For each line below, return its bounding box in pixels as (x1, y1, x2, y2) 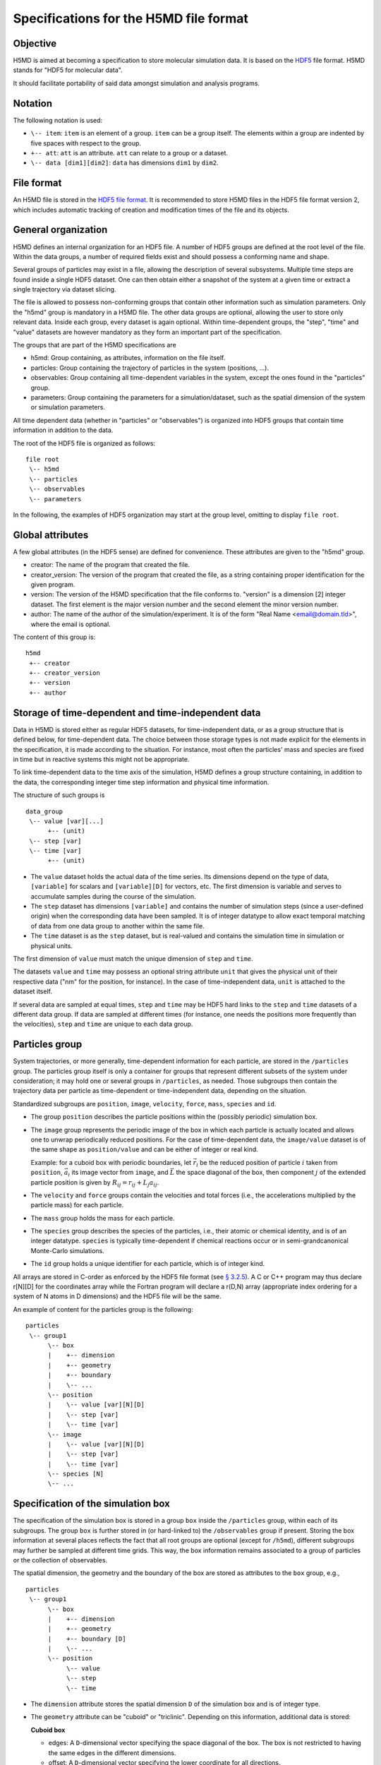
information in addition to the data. (13, 426, 114, 434)
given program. (30, 580, 75, 589)
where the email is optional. (30, 620, 111, 628)
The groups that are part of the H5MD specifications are (13, 341, 176, 349)
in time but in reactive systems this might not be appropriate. (13, 755, 190, 763)
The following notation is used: (13, 116, 103, 124)
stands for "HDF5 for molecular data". (13, 66, 123, 74)
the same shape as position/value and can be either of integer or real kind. (30, 1145, 259, 1154)
